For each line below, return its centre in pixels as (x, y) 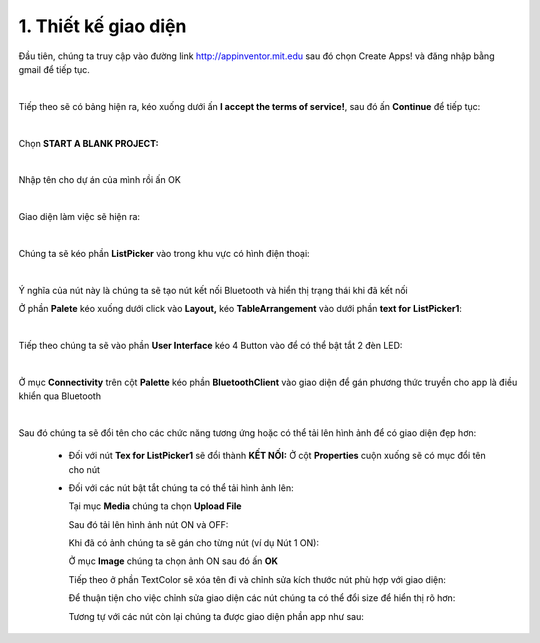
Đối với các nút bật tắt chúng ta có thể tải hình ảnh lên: (181, 487)
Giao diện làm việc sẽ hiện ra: (79, 217)
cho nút (84, 469)
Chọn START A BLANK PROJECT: (88, 143)
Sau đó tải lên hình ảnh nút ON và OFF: (148, 524)
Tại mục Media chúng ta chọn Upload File (155, 506)
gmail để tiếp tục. (54, 69)
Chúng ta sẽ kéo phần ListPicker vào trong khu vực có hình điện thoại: (164, 253)
